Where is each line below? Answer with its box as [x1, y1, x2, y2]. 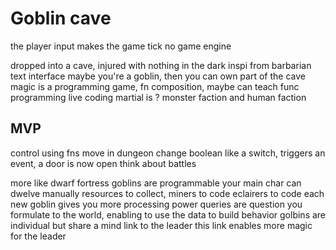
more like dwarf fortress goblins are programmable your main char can [10, 177, 302, 189]
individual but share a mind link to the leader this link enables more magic [10, 219, 313, 231]
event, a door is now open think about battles [10, 157, 197, 169]
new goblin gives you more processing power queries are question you [10, 198, 303, 210]
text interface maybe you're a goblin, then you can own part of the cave [10, 70, 306, 82]
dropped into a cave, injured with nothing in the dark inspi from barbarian [10, 59, 312, 71]
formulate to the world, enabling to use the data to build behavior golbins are [10, 208, 327, 221]
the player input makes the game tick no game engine [10, 40, 232, 52]
